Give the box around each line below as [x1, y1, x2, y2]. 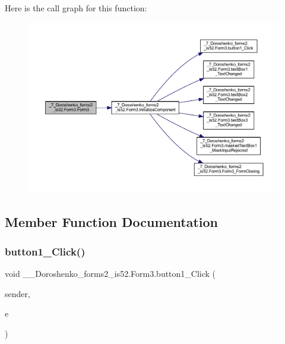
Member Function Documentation [5, 213, 218, 231]
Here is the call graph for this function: [5, 2, 147, 14]
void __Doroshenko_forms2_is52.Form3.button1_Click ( [5, 267, 216, 279]
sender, [5, 287, 30, 299]
